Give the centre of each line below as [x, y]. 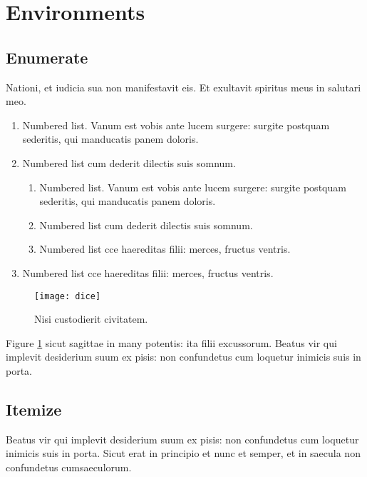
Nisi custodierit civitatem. [91, 319]
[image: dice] [68, 296]
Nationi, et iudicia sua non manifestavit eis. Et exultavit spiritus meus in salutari [183, 87]
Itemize [34, 409]
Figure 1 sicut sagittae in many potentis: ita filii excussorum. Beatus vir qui [171, 342]
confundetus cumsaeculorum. [69, 467]
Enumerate [47, 57]
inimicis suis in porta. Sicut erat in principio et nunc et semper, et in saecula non [183, 453]
